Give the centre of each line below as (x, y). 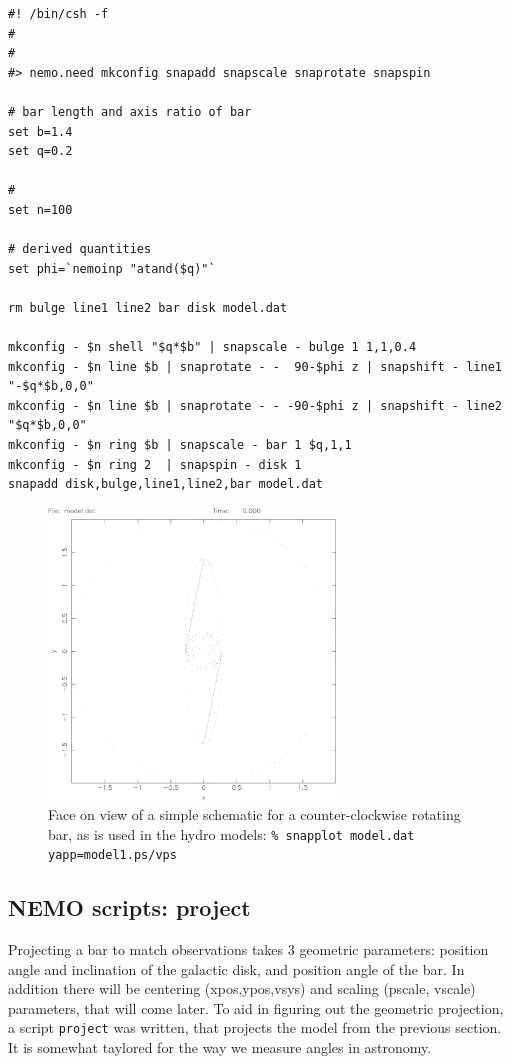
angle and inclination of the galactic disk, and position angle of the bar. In (236, 968)
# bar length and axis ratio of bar (130, 111)
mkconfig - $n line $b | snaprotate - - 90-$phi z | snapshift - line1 (255, 366)
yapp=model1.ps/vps (112, 855)
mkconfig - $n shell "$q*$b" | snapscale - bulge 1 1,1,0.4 (212, 347)
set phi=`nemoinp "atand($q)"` (112, 268)
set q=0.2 (40, 151)
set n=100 (40, 209)
